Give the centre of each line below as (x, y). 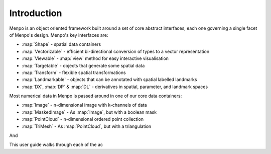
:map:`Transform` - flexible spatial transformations (74, 72)
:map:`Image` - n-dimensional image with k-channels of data (85, 105)
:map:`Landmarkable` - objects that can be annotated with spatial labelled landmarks (109, 80)
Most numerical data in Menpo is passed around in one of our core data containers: (96, 96)
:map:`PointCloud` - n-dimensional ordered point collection (83, 119)
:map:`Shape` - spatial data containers (61, 44)
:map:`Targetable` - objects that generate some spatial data (83, 65)
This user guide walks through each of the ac (56, 145)
